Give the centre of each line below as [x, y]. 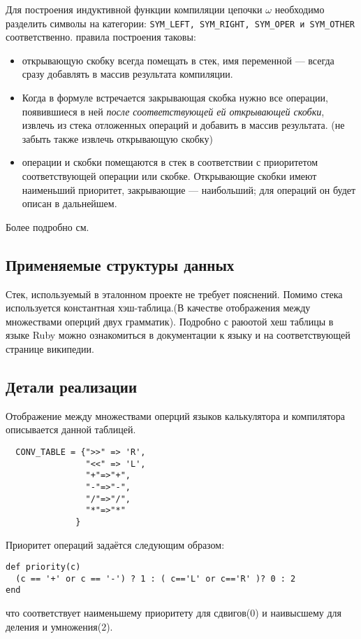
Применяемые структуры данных [120, 264]
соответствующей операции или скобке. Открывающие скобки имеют [169, 176]
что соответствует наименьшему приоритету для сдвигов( [128, 613]
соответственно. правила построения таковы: [101, 37]
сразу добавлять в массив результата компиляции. [127, 74]
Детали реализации [72, 386]
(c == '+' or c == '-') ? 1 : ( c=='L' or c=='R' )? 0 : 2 [156, 578]
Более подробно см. [47, 226]
